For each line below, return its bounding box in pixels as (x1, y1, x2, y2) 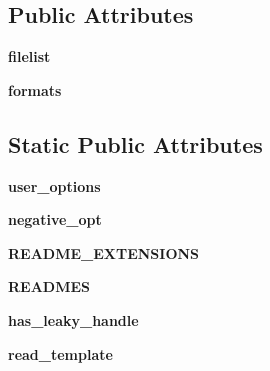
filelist (8, 46, 51, 67)
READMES (8, 276, 90, 297)
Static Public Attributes (8, 128, 263, 159)
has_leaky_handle (8, 309, 139, 330)
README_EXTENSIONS (8, 242, 200, 263)
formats (8, 79, 62, 100)
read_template (8, 343, 113, 364)
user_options (8, 175, 101, 196)
